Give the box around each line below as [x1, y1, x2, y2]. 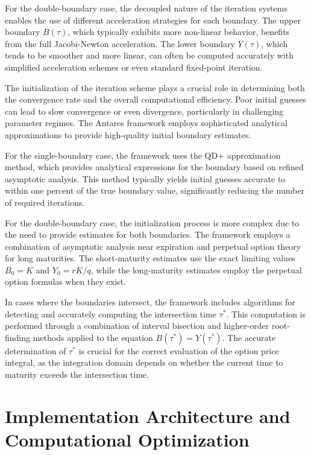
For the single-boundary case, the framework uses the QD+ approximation [5, 148, 281, 161]
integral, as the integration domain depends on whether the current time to [5, 356, 283, 369]
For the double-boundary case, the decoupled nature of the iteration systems [5, 2, 287, 14]
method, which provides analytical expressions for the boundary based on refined [5, 161, 304, 173]
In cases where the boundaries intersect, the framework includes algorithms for [5, 296, 295, 308]
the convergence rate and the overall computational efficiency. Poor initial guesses [5, 93, 306, 106]
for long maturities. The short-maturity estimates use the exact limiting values [5, 252, 295, 264]
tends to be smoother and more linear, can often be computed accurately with [5, 49, 294, 62]
